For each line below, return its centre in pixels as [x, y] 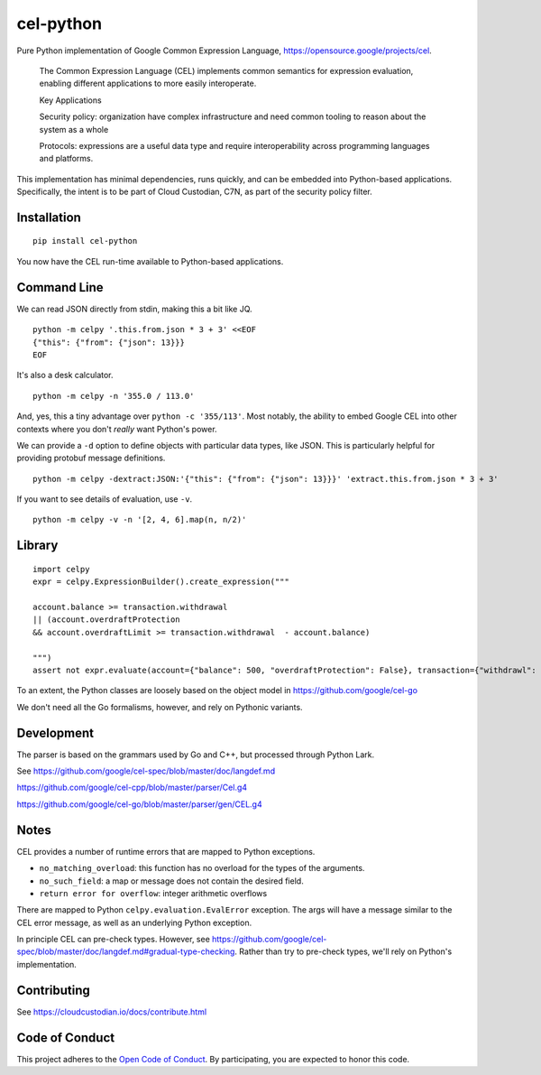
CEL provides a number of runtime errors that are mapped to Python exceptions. [166, 851]
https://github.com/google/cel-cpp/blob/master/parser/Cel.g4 [132, 788]
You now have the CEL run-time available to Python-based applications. [150, 261]
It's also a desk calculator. [65, 375]
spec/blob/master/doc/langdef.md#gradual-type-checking [126, 951]
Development [55, 732]
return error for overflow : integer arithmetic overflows [153, 893]
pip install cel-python [85, 241]
